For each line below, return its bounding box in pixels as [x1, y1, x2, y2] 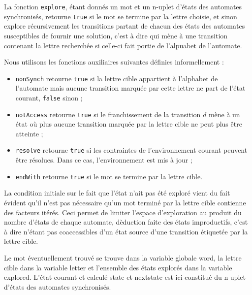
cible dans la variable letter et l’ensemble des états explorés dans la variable [4, 262, 232, 272]
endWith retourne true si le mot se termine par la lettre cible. [15, 171, 203, 181]
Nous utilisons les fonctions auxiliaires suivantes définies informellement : [4, 57, 224, 67]
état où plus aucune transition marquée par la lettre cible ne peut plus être [15, 119, 242, 129]
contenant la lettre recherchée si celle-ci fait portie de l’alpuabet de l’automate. [4, 40, 242, 50]
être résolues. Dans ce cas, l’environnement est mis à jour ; [15, 155, 192, 165]
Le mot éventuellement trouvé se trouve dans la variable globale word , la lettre [4, 252, 242, 262]
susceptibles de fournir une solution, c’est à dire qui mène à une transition [4, 30, 228, 40]
